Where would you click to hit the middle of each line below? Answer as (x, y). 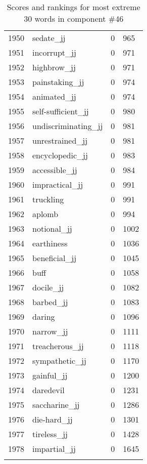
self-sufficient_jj (61, 111)
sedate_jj (49, 38)
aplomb (45, 214)
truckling (48, 199)
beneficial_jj (55, 258)
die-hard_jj (53, 419)
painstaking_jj (58, 82)
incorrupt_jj (54, 52)
